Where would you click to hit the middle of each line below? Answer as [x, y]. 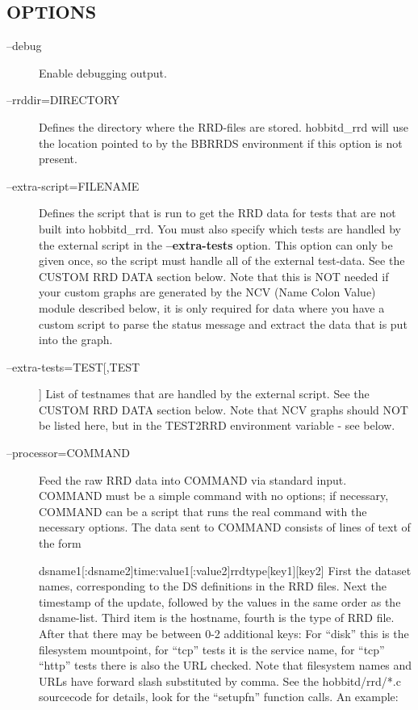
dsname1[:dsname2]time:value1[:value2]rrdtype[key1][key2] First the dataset [225, 570]
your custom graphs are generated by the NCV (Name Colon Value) [207, 292]
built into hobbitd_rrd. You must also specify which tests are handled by [220, 228]
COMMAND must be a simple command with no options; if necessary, [214, 496]
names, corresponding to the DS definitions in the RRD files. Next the [213, 586]
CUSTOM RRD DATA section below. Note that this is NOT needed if [214, 276]
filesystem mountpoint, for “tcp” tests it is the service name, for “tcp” [212, 649]
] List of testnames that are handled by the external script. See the [204, 394]
